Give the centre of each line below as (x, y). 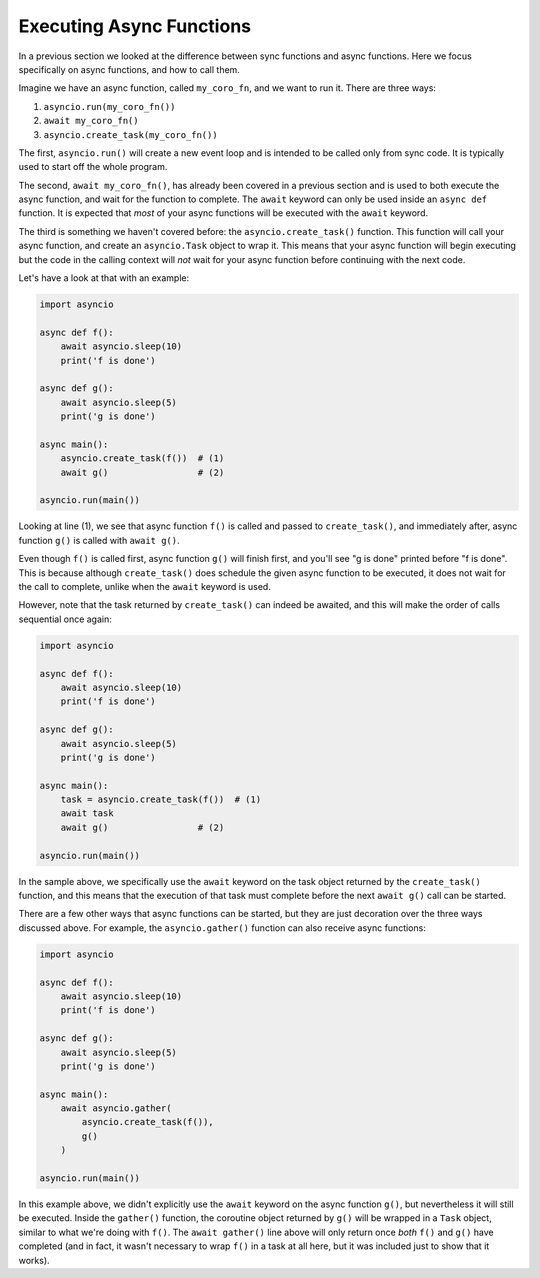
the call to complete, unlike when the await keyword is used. (145, 587)
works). (34, 1260)
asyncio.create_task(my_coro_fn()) (131, 134)
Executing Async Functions (135, 26)
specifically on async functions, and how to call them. (129, 69)
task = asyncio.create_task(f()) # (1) (161, 799)
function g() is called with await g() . (99, 540)
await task (87, 813)
